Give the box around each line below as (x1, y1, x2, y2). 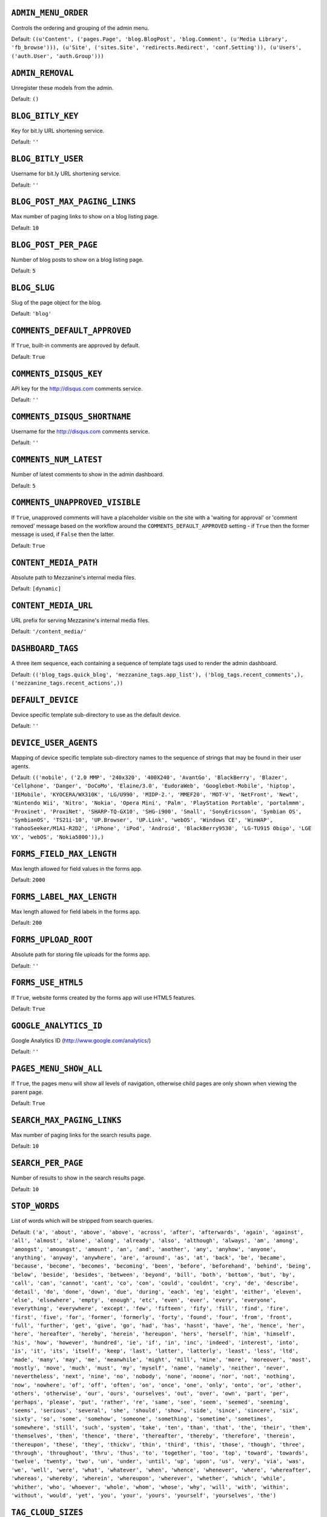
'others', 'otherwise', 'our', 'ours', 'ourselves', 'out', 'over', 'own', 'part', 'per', (11, 1390, 289, 1397)
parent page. (11, 1088, 44, 1095)
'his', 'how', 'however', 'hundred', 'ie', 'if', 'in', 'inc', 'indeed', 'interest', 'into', (11, 1339, 299, 1346)
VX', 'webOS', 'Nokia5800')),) (11, 833, 104, 840)
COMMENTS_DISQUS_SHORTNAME (11, 411, 131, 422)
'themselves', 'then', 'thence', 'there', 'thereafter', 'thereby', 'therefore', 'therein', (11, 1433, 296, 1439)
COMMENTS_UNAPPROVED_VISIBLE (11, 498, 141, 508)
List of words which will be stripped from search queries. (11, 1217, 154, 1225)
